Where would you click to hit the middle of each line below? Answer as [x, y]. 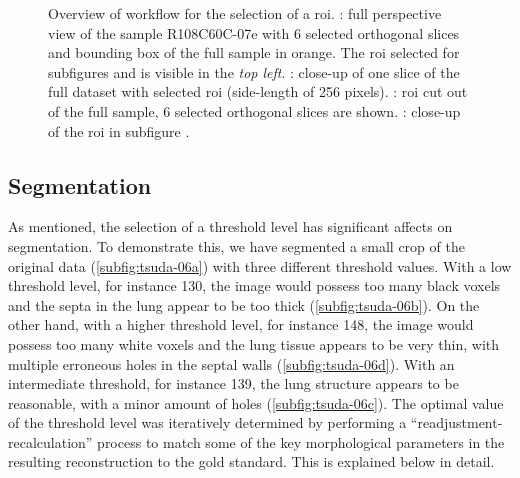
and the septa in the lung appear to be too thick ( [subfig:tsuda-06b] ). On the [244, 304]
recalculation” [50, 441]
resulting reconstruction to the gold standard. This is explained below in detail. [251, 461]
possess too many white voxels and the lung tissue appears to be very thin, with [254, 343]
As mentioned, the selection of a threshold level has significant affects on [230, 226]
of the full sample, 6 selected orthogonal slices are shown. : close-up [254, 110]
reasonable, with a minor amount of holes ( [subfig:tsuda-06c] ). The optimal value [256, 402]
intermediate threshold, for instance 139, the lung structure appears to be [233, 383]
